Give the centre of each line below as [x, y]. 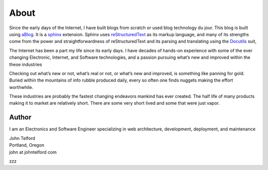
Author [20, 117]
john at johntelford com [33, 152]
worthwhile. [21, 87]
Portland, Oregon [27, 145]
